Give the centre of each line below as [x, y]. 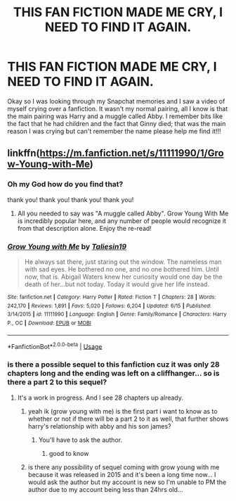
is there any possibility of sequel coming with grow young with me [124, 467]
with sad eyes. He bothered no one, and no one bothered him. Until [122, 269]
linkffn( [24, 153]
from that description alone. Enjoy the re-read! [85, 228]
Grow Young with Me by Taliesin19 [67, 246]
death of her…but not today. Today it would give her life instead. [117, 284]
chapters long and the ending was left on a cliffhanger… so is [113, 374]
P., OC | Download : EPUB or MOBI [49, 323]
